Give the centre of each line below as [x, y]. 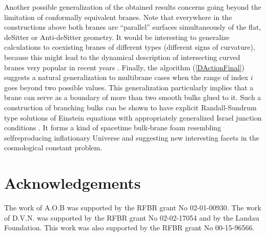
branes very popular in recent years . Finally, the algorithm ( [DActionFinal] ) [124, 67]
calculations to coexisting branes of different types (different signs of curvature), [130, 47]
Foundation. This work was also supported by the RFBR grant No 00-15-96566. [129, 228]
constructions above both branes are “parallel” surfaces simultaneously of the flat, [133, 27]
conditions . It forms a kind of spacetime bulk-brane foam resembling [113, 127]
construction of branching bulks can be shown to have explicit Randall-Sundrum [130, 107]
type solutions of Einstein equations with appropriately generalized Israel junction [133, 117]
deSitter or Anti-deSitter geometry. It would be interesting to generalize [117, 37]
